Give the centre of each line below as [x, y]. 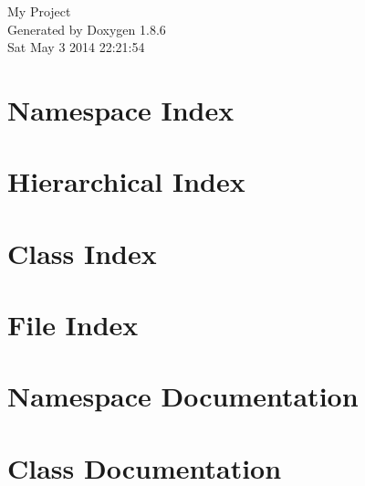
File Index [73, 325]
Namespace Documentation [183, 396]
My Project [39, 11]
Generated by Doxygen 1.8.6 [87, 29]
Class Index [82, 253]
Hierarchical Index [126, 181]
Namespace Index [121, 109]
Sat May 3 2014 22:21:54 [76, 47]
